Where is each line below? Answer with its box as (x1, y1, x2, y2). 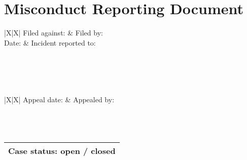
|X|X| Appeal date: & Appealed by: (4, 94, 115, 104)
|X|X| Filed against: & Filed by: (4, 27, 103, 38)
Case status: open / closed (8, 145, 116, 157)
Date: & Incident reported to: (4, 37, 96, 48)
